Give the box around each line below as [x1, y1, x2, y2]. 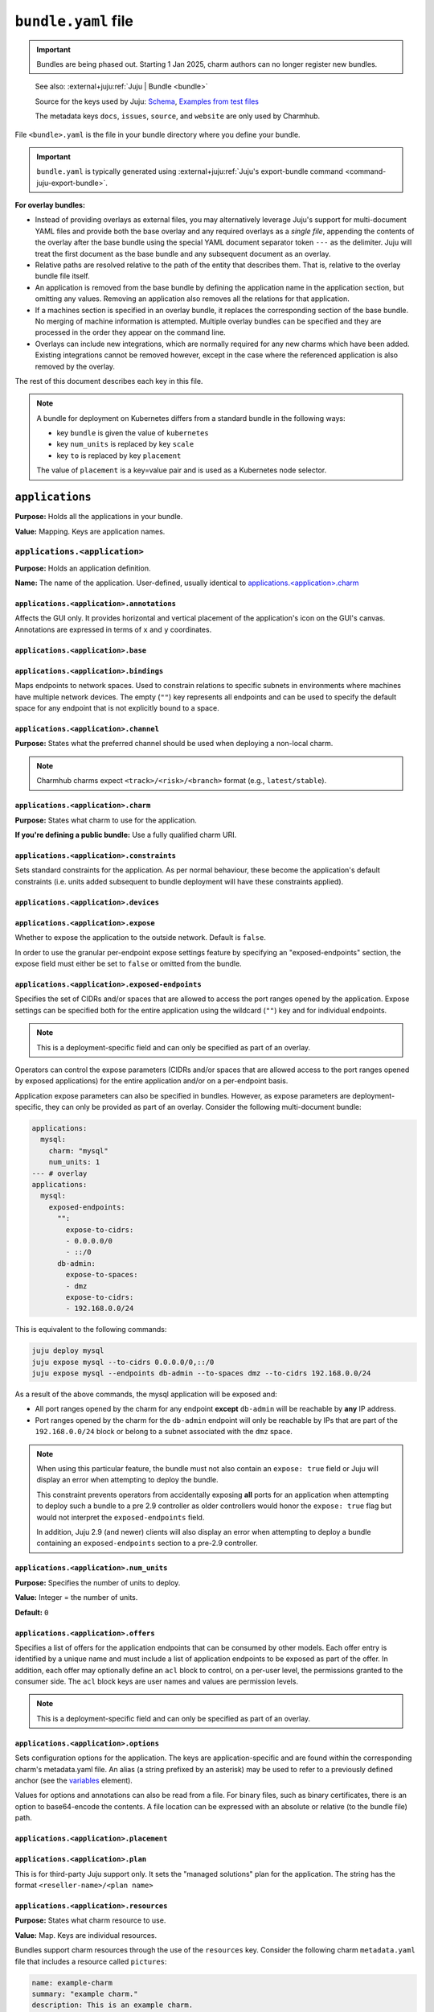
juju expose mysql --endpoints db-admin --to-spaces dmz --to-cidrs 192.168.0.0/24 [31, 1369, 371, 1378]
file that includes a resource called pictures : [14, 1956, 167, 1966]
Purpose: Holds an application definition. [14, 563, 151, 573]
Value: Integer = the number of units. [14, 1593, 138, 1602]
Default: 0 [14, 1607, 49, 1617]
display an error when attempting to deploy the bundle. [36, 1475, 219, 1485]
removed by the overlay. [35, 361, 116, 371]
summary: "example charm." [31, 1989, 138, 1998]
